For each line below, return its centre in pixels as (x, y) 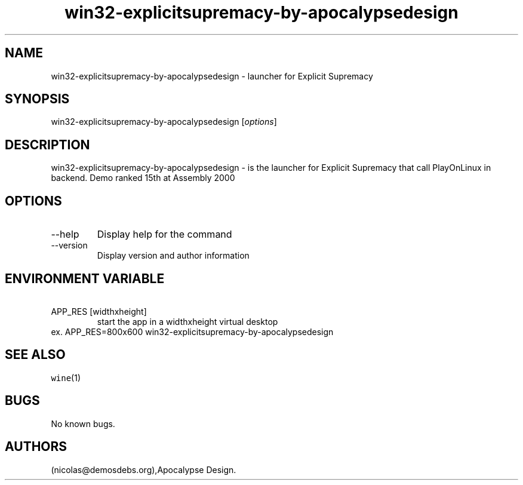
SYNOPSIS (37, 99)
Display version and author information (173, 256)
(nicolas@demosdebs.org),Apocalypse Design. (144, 469)
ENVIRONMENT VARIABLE (85, 278)
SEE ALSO (35, 355)
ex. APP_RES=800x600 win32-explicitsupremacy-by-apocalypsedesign (192, 331)
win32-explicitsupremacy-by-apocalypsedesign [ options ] (164, 122)
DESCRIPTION (47, 145)
